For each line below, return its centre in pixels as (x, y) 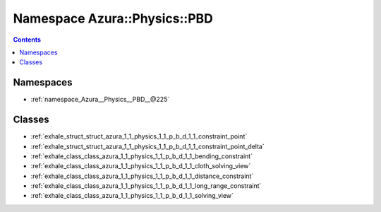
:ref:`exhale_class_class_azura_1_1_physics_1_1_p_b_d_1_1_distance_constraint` (142, 176)
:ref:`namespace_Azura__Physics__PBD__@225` (100, 100)
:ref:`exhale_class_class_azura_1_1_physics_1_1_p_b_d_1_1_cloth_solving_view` (141, 166)
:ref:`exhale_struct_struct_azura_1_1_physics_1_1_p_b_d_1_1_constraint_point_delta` (147, 146)
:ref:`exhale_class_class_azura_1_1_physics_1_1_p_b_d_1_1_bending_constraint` (142, 156)
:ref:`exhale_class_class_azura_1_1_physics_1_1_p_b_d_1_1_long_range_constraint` (146, 186)
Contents (27, 40)
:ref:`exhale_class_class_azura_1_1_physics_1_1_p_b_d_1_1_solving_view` (132, 196)
